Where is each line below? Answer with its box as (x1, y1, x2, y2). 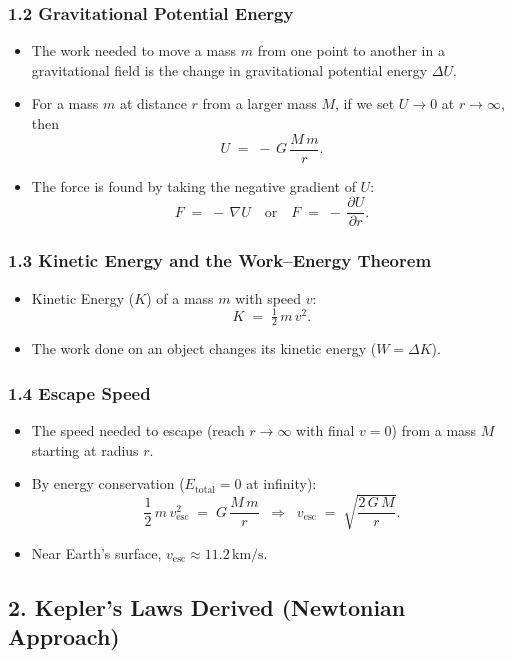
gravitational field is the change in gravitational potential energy (31, 59, 428, 80)
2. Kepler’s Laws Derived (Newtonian (8, 591, 406, 622)
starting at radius (31, 439, 139, 460)
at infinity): (246, 473, 317, 494)
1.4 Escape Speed (8, 380, 151, 405)
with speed (235, 287, 302, 308)
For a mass (31, 93, 99, 114)
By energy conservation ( (31, 473, 185, 494)
